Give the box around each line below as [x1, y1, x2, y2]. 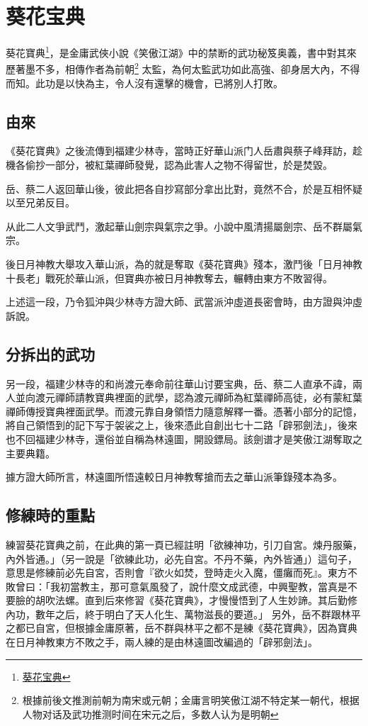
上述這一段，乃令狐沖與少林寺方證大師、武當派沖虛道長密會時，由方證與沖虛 [6, 294, 362, 309]
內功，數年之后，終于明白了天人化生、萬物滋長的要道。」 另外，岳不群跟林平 [6, 606, 361, 621]
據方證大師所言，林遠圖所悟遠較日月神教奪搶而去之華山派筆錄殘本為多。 [6, 469, 343, 484]
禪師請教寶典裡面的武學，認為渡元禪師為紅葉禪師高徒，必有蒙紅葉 [54, 390, 362, 405]
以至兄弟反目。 [6, 195, 75, 210]
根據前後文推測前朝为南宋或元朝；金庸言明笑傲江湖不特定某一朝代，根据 [22, 693, 360, 708]
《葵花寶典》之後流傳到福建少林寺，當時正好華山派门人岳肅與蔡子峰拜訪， [6, 143, 352, 158]
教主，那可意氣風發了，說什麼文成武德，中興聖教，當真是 [79, 579, 347, 593]
